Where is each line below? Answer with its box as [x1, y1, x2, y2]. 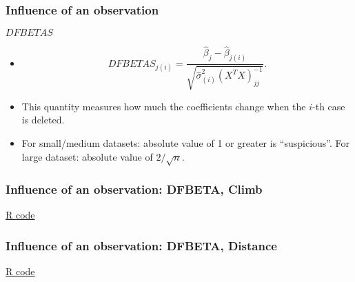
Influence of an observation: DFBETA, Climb [6, 181, 263, 198]
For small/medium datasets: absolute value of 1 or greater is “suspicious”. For [21, 135, 350, 150]
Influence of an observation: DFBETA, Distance [6, 237, 277, 254]
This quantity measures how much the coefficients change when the [21, 99, 306, 113]
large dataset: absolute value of [21, 149, 153, 163]
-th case [312, 99, 345, 113]
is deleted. [21, 112, 65, 127]
